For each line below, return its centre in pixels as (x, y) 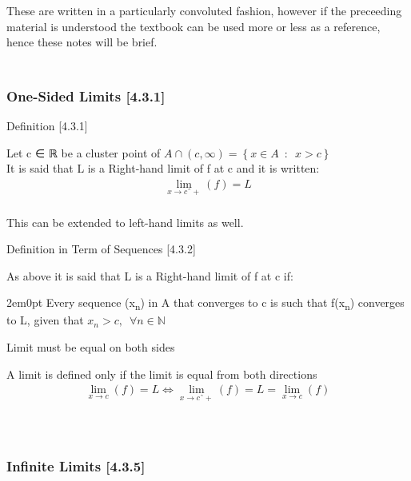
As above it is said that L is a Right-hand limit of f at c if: (150, 275)
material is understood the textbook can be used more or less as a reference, (194, 26)
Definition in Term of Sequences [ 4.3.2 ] (101, 249)
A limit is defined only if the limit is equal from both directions (162, 374)
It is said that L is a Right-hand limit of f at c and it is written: (163, 168)
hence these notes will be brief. (82, 42)
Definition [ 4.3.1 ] (47, 125)
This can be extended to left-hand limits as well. (125, 222)
